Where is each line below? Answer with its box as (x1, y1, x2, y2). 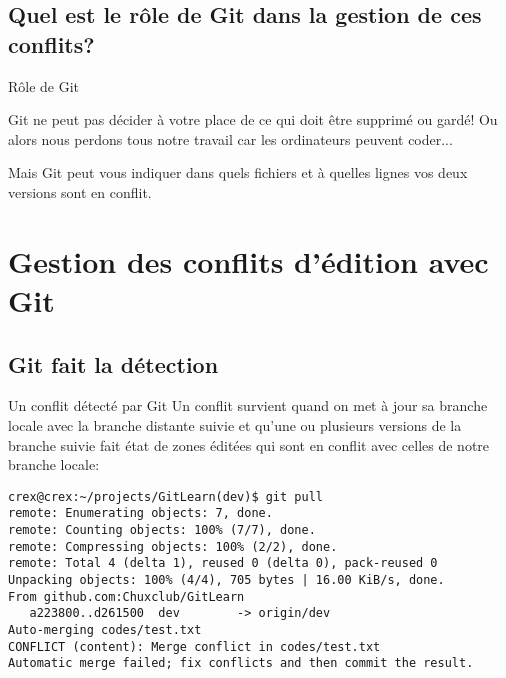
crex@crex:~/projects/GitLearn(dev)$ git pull (8, 489, 323, 504)
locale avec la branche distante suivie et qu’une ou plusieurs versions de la (8, 414, 462, 435)
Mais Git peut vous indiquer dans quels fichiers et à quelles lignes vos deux (8, 162, 468, 183)
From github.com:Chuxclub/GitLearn (8, 589, 245, 604)
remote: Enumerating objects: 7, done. (8, 506, 273, 521)
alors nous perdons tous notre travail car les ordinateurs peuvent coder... (8, 128, 453, 149)
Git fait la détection (8, 348, 219, 379)
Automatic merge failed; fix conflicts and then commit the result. (8, 656, 474, 671)
